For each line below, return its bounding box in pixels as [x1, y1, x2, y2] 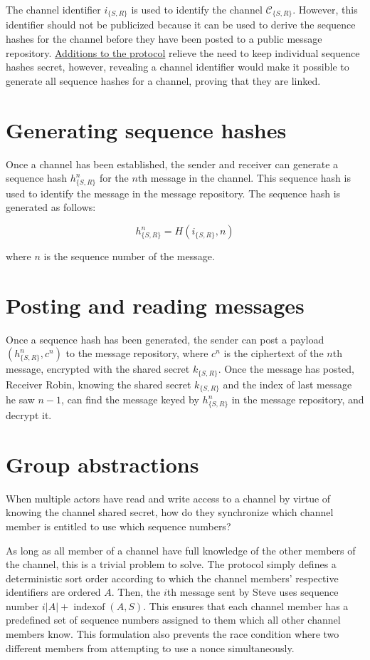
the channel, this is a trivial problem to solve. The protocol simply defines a [6, 557, 337, 572]
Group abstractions [6, 449, 199, 478]
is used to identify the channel [131, 2, 263, 16]
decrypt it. [6, 408, 52, 423]
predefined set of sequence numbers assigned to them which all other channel [6, 612, 341, 627]
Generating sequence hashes [6, 115, 287, 144]
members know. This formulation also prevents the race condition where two [6, 627, 339, 641]
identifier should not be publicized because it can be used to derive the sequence [6, 17, 356, 32]
